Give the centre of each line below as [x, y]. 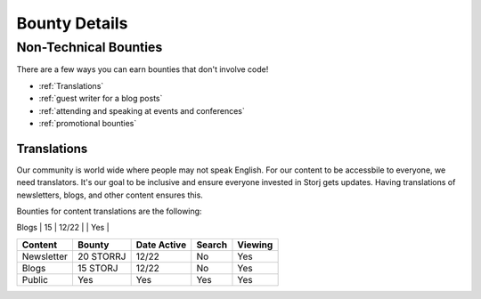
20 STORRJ [102, 256]
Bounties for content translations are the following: [109, 211]
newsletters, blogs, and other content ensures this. [110, 195]
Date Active [161, 245]
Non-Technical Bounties [90, 47]
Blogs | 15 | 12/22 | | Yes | [63, 228]
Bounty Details [72, 23]
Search [212, 245]
